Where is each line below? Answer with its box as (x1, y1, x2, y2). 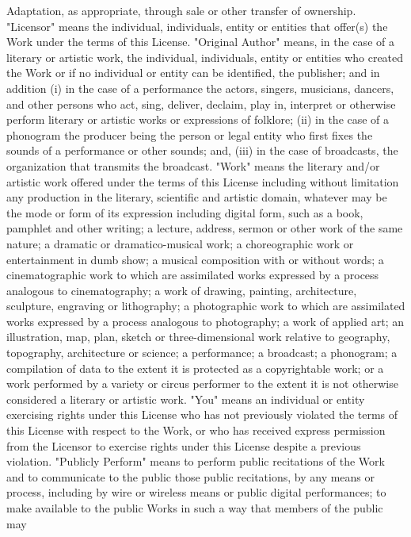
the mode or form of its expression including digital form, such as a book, (6, 204, 363, 221)
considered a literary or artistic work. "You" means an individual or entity (6, 390, 365, 407)
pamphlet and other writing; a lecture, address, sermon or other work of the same (6, 220, 403, 236)
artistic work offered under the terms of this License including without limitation (6, 173, 399, 190)
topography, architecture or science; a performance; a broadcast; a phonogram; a (6, 344, 398, 361)
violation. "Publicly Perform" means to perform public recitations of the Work (6, 453, 385, 470)
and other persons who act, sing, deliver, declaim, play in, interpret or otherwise (6, 95, 396, 112)
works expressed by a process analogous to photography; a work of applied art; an (6, 313, 404, 329)
